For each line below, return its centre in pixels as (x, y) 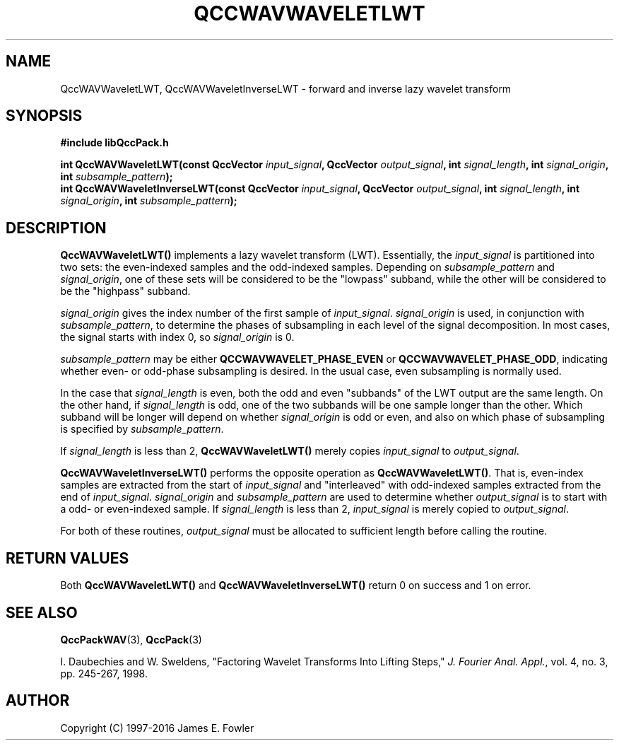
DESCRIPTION (56, 228)
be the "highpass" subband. (125, 291)
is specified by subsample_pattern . (142, 429)
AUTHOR (38, 701)
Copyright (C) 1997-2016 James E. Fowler (157, 728)
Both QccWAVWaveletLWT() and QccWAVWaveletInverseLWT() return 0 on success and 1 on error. (296, 585)
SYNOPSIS (44, 116)
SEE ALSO (42, 612)
